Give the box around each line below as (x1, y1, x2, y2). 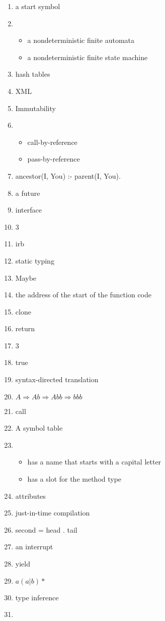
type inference (15, 592, 59, 602)
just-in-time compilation (15, 507, 90, 518)
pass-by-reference (27, 153, 80, 164)
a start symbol (15, 1, 60, 11)
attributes (15, 490, 46, 501)
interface (15, 204, 42, 215)
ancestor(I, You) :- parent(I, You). (15, 170, 121, 181)
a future (15, 187, 40, 198)
